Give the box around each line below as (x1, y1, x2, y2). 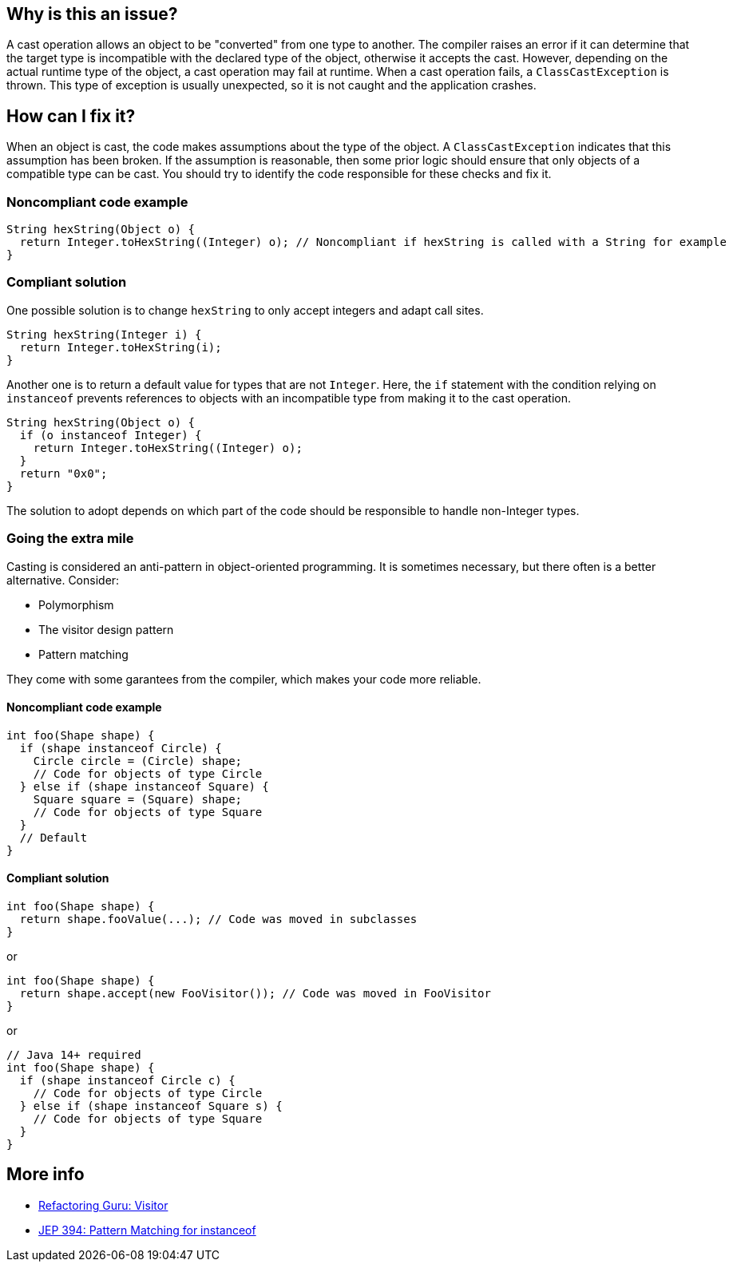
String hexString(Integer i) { (6, 327, 202, 341)
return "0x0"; (19, 466, 108, 480)
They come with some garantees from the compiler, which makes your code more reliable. (6, 672, 481, 686)
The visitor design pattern (38, 622, 174, 636)
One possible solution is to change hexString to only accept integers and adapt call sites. (6, 303, 484, 317)
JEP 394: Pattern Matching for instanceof (38, 1222, 256, 1237)
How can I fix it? (6, 105, 136, 126)
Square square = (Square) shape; (33, 792, 243, 806)
